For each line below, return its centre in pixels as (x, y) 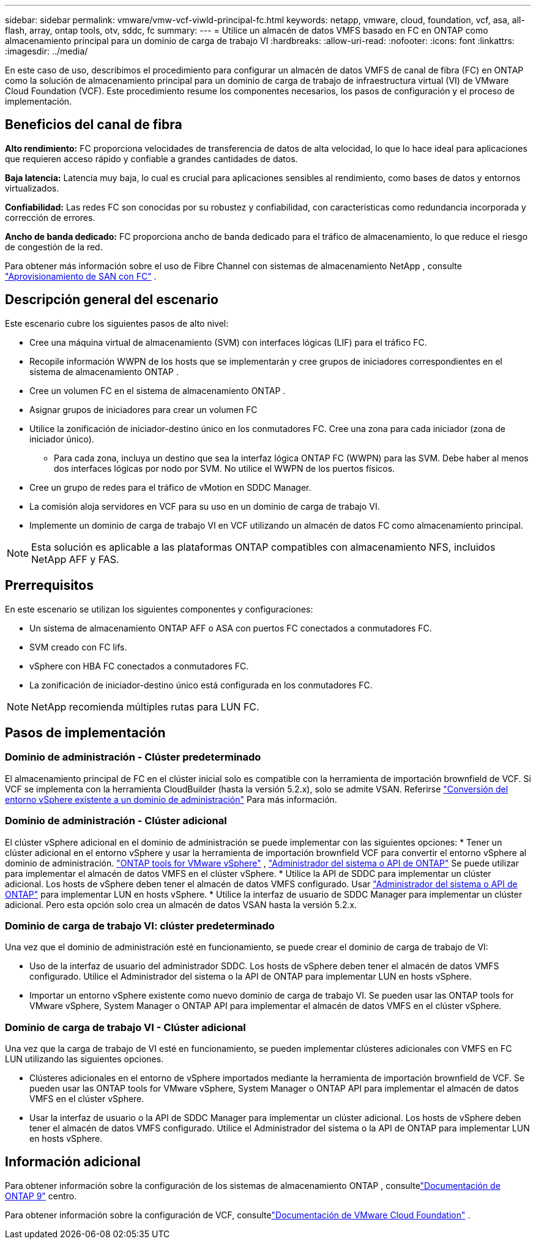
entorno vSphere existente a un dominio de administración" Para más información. (171, 799)
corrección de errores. (50, 217)
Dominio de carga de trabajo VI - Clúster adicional (125, 1027)
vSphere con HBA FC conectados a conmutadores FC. (139, 666)
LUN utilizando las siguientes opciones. (84, 1059)
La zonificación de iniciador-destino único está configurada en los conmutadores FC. (201, 685)
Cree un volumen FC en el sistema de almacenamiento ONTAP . (158, 390)
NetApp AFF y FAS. (75, 559)
